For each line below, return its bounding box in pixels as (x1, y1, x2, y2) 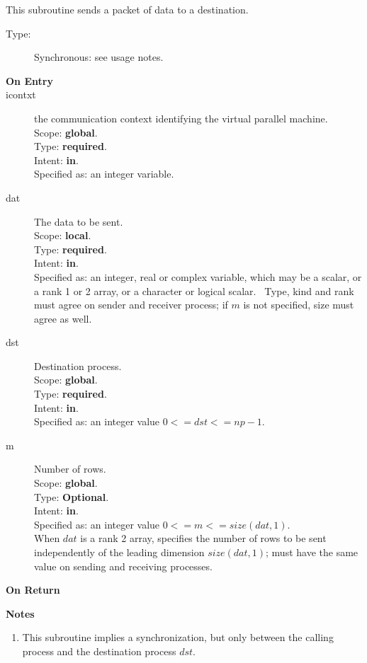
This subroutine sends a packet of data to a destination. (6, 2, 249, 16)
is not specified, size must (243, 297, 354, 312)
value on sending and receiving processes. (34, 558, 213, 573)
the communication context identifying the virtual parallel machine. (34, 110, 328, 125)
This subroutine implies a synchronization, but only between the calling (22, 630, 334, 645)
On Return (6, 582, 60, 597)
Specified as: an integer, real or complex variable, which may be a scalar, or (34, 269, 362, 284)
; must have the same (266, 545, 358, 559)
